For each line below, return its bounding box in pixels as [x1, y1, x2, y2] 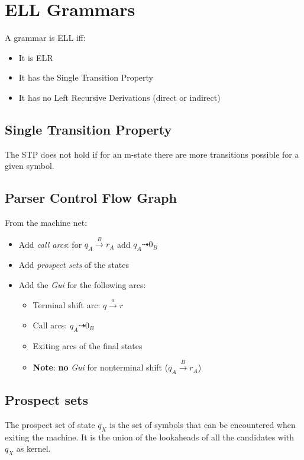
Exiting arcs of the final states [33, 339, 143, 352]
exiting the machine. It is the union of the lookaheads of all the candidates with [5, 430, 295, 443]
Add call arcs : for [18, 238, 82, 250]
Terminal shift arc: [33, 299, 101, 311]
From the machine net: [5, 216, 88, 229]
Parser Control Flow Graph [5, 189, 177, 207]
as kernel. [16, 442, 51, 455]
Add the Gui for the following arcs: [18, 278, 146, 290]
